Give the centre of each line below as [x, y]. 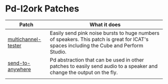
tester [14, 45]
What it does [105, 24]
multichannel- [24, 39]
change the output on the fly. [84, 72]
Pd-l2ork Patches [42, 9]
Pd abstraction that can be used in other [97, 59]
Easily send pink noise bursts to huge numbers [105, 33]
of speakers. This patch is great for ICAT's [99, 39]
